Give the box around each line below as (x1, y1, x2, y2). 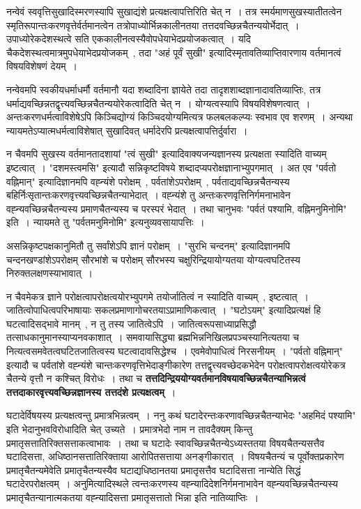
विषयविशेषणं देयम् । (6, 59, 77, 73)
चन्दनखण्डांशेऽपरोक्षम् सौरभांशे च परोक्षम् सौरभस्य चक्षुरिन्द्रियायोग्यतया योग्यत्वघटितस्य (6, 252, 300, 266)
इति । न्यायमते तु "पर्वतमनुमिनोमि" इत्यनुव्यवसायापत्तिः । (6, 215, 205, 229)
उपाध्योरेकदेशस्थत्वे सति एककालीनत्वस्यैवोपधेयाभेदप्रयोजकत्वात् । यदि (6, 31, 251, 46)
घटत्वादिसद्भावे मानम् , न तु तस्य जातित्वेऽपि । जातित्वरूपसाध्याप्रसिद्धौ (6, 316, 256, 331)
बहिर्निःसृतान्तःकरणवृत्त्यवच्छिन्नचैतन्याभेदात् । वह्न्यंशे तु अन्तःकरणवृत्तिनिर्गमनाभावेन (6, 188, 291, 202)
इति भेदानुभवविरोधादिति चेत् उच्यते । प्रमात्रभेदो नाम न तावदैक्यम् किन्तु (6, 422, 252, 436)
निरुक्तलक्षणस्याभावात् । (6, 266, 93, 280)
